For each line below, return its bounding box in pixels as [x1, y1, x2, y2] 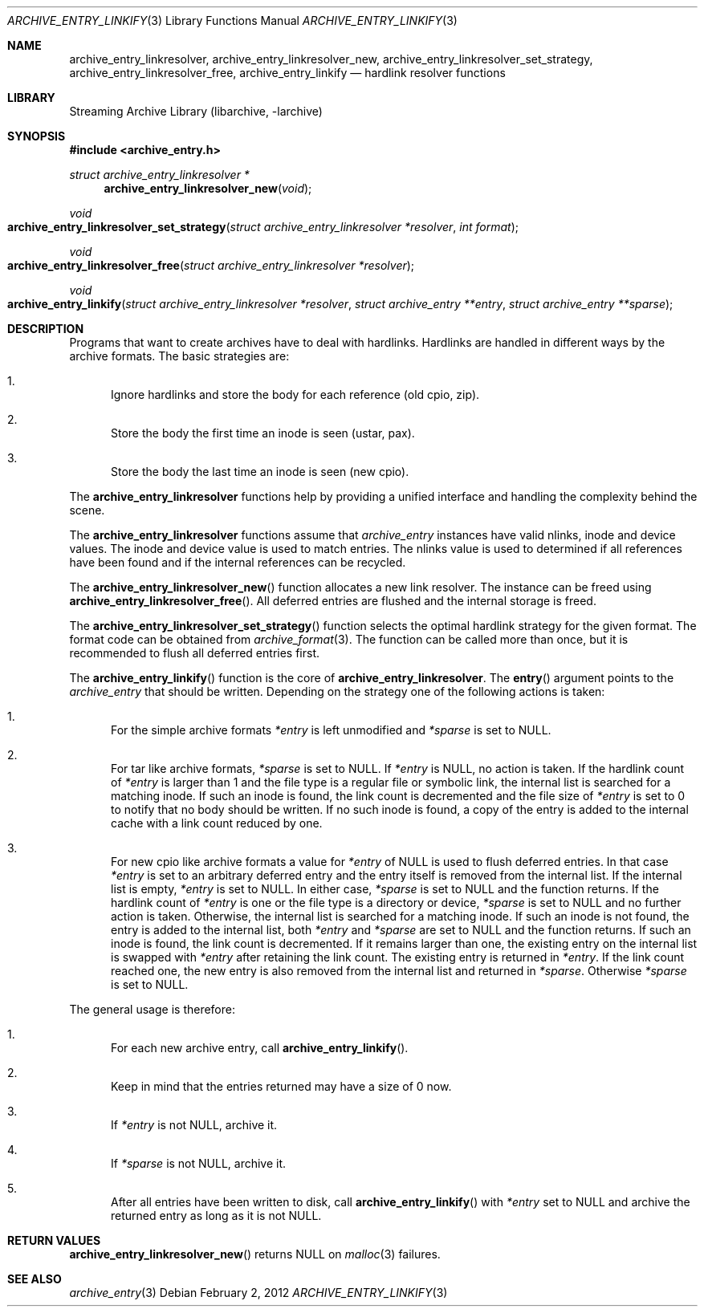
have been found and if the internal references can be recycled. [69, 555, 406, 569]
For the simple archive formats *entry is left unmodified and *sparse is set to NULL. [111, 723, 551, 737]
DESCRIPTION [7, 322, 84, 335]
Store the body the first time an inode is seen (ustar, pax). [111, 426, 415, 440]
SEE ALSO [7, 1272, 62, 1286]
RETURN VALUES [7, 1234, 101, 1247]
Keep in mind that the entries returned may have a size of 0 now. [111, 1079, 452, 1093]
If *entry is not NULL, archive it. [111, 1118, 278, 1132]
